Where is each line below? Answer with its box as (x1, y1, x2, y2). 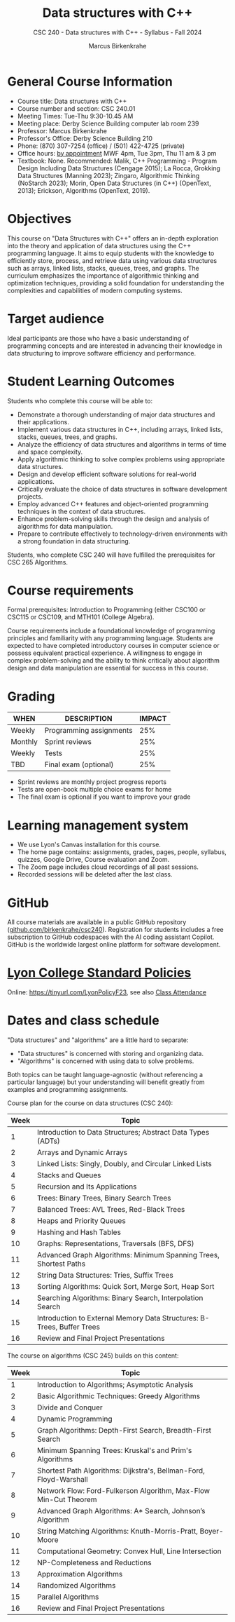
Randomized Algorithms (37, 1581, 116, 1590)
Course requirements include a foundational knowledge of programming (7, 626, 215, 635)
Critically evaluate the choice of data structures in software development (17, 485, 227, 493)
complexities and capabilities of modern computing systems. (7, 286, 183, 295)
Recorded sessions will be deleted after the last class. (17, 870, 173, 879)
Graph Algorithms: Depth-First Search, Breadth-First (37, 1426, 212, 1435)
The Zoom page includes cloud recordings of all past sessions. (17, 863, 199, 871)
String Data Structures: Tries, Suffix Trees (37, 1271, 173, 1280)
